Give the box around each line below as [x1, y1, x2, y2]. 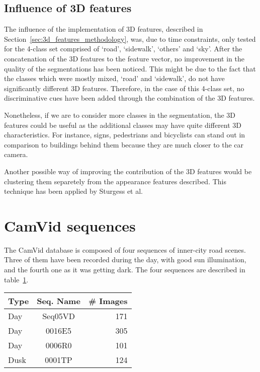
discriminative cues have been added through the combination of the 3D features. [4, 93, 255, 103]
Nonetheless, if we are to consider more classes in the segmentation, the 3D [4, 109, 236, 120]
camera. [4, 149, 28, 160]
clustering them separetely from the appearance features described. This [4, 176, 226, 186]
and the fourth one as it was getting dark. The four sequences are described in [4, 264, 245, 275]
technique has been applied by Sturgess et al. [4, 186, 143, 196]
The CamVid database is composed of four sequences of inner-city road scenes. [4, 244, 246, 255]
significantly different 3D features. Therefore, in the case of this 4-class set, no [4, 83, 244, 93]
